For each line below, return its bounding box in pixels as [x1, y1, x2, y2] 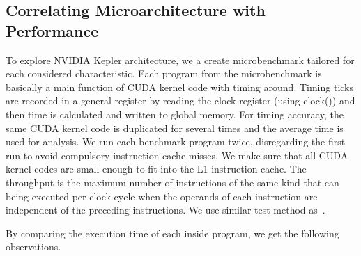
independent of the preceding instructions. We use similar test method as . [6, 202, 325, 217]
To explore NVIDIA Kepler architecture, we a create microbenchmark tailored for [6, 52, 355, 67]
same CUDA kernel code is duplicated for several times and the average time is [6, 120, 344, 135]
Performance [6, 19, 99, 41]
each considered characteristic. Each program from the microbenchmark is [6, 66, 322, 81]
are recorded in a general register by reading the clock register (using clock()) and [6, 93, 355, 108]
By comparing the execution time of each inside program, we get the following [6, 225, 339, 240]
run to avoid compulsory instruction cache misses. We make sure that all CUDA [6, 147, 348, 162]
